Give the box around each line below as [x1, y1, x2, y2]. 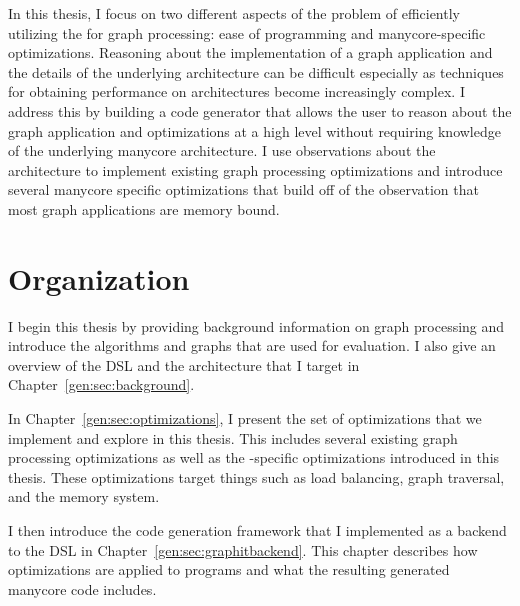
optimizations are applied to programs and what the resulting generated [8, 559, 450, 580]
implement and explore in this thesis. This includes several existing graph [8, 427, 458, 448]
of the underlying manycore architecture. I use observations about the [8, 140, 436, 161]
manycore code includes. [8, 578, 157, 599]
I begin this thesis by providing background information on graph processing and [8, 315, 505, 336]
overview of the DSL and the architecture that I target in [8, 354, 360, 375]
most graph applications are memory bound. [8, 198, 280, 219]
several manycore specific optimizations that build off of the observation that [8, 179, 479, 200]
